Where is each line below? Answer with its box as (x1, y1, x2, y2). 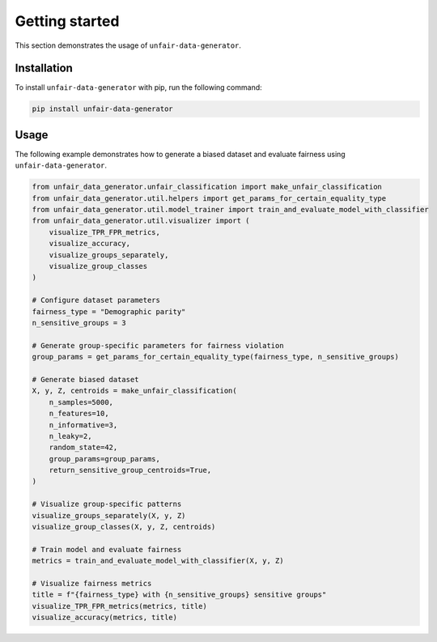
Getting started (15, 12, 120, 30)
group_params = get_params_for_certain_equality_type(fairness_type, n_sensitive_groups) (32, 352, 400, 362)
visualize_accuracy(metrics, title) (32, 613, 178, 623)
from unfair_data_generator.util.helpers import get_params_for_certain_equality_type (32, 193, 387, 202)
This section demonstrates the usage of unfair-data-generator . (15, 40, 242, 50)
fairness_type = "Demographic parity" (32, 307, 186, 316)
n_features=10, (49, 409, 109, 419)
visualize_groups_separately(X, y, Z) (32, 511, 186, 520)
